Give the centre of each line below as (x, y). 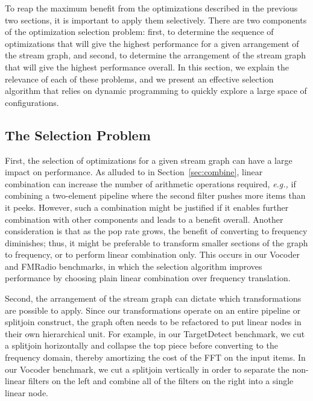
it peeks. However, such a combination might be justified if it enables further (147, 207)
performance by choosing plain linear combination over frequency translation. (148, 278)
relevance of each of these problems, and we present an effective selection (139, 79)
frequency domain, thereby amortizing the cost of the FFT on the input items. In (155, 357)
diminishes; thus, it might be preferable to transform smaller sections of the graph (156, 242)
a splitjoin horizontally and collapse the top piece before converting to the (141, 345)
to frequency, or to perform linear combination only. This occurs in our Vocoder (152, 254)
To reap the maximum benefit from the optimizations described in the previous (151, 8)
